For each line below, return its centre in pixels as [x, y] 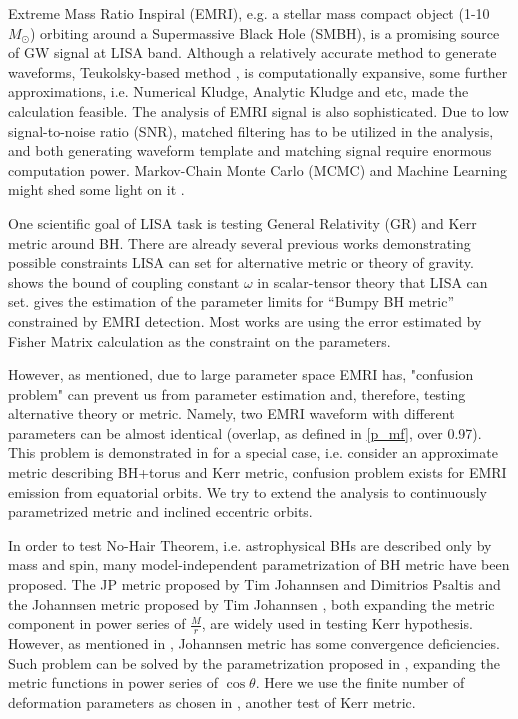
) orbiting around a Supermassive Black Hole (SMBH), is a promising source [265, 32]
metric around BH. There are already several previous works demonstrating [239, 242]
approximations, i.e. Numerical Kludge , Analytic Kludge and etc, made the [238, 91]
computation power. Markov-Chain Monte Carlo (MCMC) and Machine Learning [257, 169]
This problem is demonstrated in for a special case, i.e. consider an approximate [253, 452]
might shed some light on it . [96, 189]
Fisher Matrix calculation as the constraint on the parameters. [199, 340]
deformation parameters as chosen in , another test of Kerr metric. [212, 701]
